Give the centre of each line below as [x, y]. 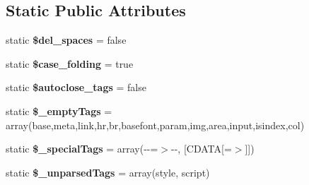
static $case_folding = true [70, 63]
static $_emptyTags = [59, 111]
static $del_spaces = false [66, 40]
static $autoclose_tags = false [76, 87]
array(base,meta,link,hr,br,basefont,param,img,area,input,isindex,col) [155, 125]
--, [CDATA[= [202, 149]
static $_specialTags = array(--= [82, 149]
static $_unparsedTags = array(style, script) [108, 172]
